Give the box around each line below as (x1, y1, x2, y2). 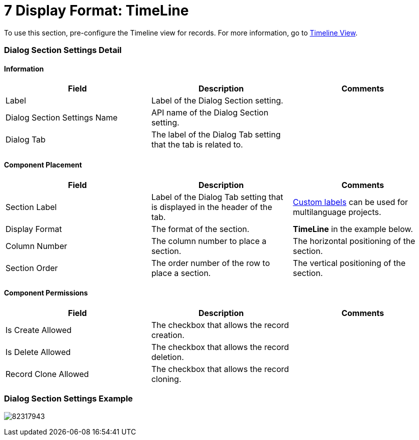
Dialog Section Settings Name (5, 112, 118, 123)
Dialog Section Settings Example (4, 393, 133, 404)
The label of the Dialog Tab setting (151, 129, 281, 140)
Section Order (5, 262, 58, 273)
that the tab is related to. (151, 139, 243, 150)
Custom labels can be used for (292, 196, 408, 207)
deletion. (151, 351, 184, 362)
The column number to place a (151, 235, 266, 246)
